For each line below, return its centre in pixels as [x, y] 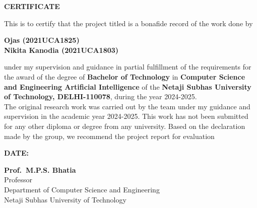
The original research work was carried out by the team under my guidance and [127, 106]
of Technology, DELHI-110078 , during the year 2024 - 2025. [101, 96]
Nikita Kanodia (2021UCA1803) [61, 50]
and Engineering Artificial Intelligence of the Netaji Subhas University [128, 86]
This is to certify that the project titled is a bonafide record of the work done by [128, 23]
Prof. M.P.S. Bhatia [40, 169]
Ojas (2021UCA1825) [42, 40]
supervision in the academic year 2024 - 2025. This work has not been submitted [126, 116]
